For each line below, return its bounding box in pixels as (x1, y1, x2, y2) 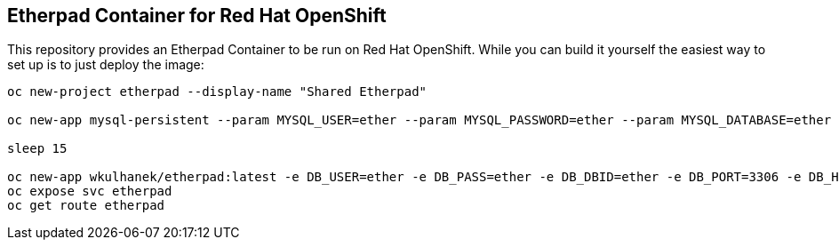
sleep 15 (7, 141, 68, 156)
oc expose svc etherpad (7, 184, 172, 199)
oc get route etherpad (7, 198, 165, 213)
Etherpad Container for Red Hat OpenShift (7, 4, 387, 27)
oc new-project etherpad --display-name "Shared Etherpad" (7, 84, 427, 100)
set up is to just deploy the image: (7, 57, 204, 73)
